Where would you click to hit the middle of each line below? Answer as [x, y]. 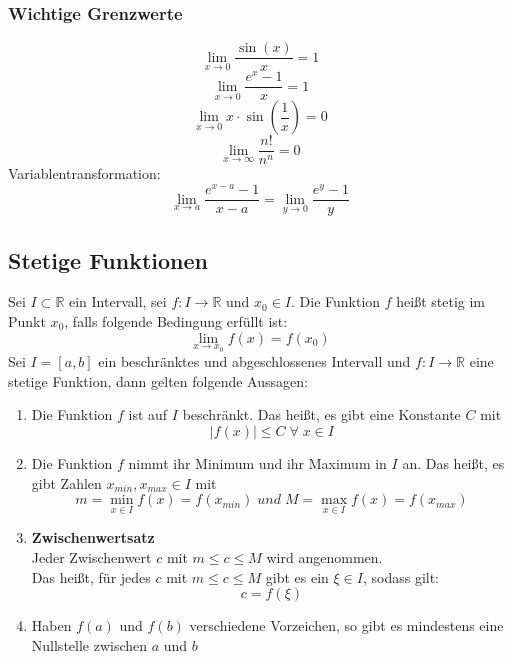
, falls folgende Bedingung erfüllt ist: [176, 321]
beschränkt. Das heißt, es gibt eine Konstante [321, 414]
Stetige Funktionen [108, 259]
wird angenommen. [324, 557]
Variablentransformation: [84, 173]
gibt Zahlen [66, 482]
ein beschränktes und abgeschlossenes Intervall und [254, 361]
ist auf [148, 414]
